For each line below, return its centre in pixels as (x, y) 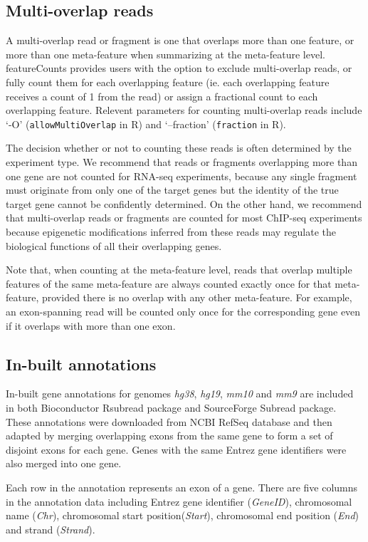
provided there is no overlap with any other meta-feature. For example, (197, 297)
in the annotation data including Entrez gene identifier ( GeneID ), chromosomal (179, 501)
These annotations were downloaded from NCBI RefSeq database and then (169, 421)
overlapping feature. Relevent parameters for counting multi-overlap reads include (184, 110)
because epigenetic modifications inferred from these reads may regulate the (171, 231)
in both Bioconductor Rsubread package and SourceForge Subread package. (171, 407)
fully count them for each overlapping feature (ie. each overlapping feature (168, 82)
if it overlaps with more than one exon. (91, 325)
